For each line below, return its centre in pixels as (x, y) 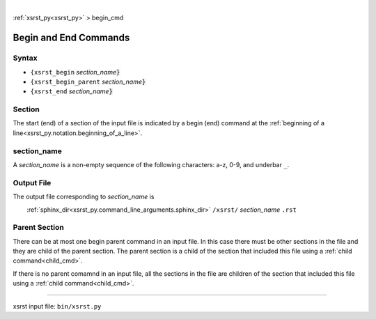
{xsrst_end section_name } (71, 91)
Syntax (25, 58)
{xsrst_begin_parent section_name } (88, 81)
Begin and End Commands (71, 38)
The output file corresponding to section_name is (84, 197)
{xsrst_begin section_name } (75, 72)
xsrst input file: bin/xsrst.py (57, 306)
